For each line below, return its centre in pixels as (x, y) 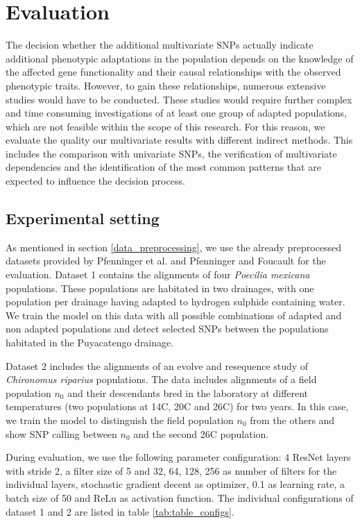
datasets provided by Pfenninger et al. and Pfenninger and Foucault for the (166, 261)
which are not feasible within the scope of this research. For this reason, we (165, 126)
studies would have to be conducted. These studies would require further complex (179, 99)
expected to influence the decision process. (95, 181)
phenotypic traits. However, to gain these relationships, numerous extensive (166, 85)
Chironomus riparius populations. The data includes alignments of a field (161, 379)
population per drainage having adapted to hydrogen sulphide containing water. (175, 302)
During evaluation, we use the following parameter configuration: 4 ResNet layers (178, 457)
